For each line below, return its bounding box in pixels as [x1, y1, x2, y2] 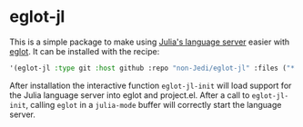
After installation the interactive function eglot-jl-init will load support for [9, 80, 292, 91]
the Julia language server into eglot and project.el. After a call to [9, 89, 250, 101]
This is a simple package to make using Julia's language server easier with [9, 36, 290, 47]
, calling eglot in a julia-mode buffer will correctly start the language [25, 99, 282, 110]
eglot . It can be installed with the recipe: [9, 45, 160, 56]
